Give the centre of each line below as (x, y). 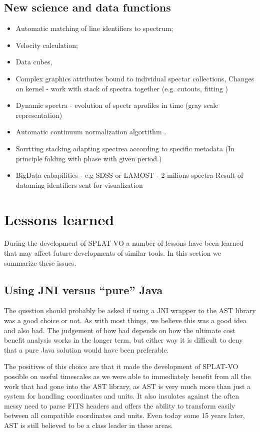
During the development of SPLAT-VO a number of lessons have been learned (124, 243)
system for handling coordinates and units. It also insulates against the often (122, 396)
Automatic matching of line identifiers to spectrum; (94, 28)
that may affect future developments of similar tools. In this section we (113, 253)
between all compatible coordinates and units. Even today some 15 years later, (124, 415)
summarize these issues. (40, 262)
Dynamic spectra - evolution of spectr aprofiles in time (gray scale (117, 105)
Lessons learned (59, 219)
